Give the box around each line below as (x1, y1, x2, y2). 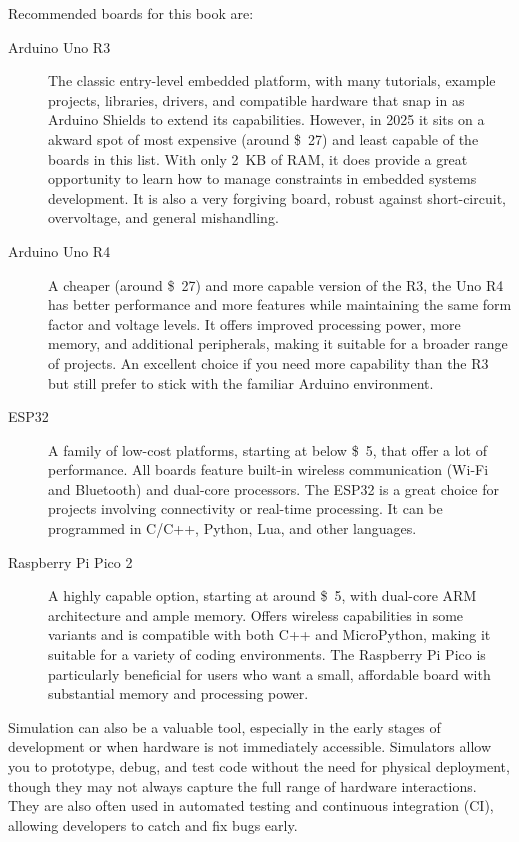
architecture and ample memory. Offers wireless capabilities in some (48, 604, 464, 625)
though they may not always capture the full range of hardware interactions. (8, 775, 477, 796)
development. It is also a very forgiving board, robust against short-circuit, (48, 187, 506, 208)
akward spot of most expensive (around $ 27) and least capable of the (48, 128, 479, 149)
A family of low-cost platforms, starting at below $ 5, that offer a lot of (48, 439, 487, 460)
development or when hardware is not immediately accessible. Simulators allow (8, 736, 492, 757)
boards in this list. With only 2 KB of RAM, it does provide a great (48, 148, 468, 169)
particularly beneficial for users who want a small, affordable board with (48, 663, 491, 684)
